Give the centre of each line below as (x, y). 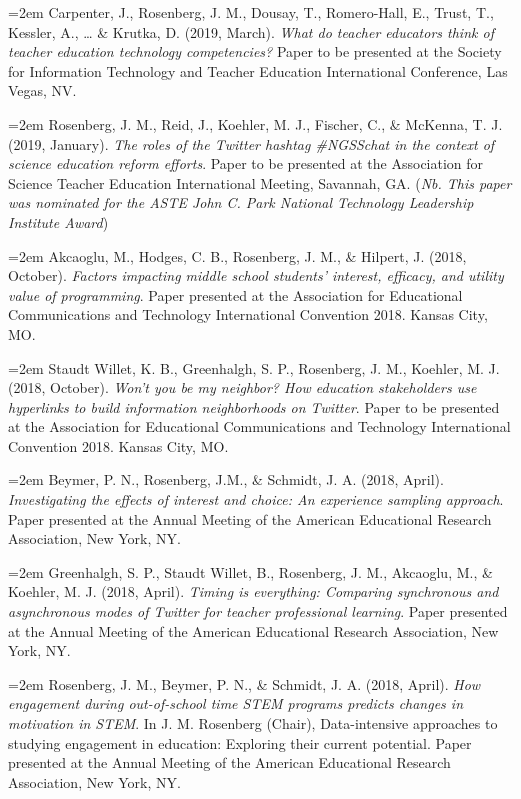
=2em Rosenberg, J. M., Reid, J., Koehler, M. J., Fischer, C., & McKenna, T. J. (255, 123)
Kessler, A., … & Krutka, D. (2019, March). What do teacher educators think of (251, 31)
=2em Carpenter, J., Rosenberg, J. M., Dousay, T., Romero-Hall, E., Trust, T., (251, 12)
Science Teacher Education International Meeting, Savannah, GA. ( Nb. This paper (260, 182)
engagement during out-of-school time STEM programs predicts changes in (236, 703)
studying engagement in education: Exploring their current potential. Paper (240, 742)
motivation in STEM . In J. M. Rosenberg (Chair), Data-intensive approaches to (253, 723)
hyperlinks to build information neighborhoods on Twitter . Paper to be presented (254, 406)
